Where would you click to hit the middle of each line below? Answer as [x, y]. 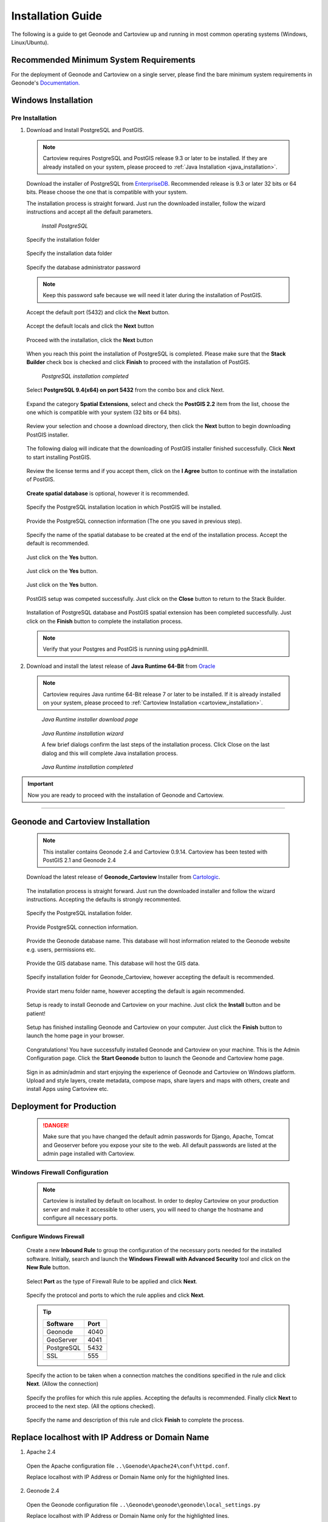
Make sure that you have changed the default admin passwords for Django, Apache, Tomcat [158, 1137]
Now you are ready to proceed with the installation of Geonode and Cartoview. [126, 795]
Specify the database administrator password [84, 267]
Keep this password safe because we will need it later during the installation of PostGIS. [152, 295]
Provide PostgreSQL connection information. [82, 927]
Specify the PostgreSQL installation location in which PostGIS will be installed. [124, 507]
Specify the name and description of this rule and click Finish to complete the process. [135, 1420]
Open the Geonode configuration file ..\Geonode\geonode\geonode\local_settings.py [143, 1504]
